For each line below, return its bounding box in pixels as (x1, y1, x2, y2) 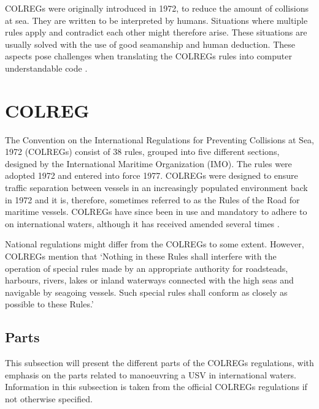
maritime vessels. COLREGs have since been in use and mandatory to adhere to (5, 205, 307, 218)
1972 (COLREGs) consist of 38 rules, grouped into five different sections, (5, 145, 280, 158)
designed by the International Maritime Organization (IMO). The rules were (5, 157, 292, 170)
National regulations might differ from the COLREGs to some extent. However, (5, 238, 304, 250)
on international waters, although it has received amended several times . (5, 217, 280, 230)
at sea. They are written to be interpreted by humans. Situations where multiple (5, 13, 308, 26)
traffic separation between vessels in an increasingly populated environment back (5, 181, 308, 194)
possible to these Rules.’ (5, 298, 94, 310)
